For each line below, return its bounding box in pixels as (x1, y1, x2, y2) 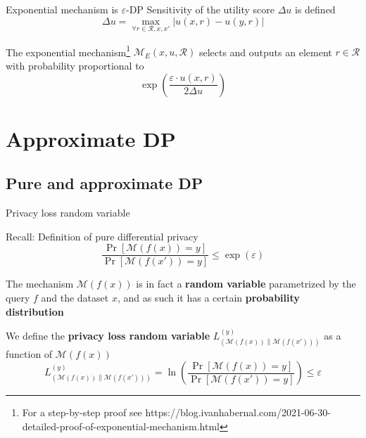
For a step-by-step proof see (22, 405, 142, 420)
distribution (6, 304, 64, 318)
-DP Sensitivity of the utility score (126, 2, 274, 16)
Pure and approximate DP (6, 172, 203, 194)
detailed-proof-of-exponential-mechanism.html (22, 418, 220, 433)
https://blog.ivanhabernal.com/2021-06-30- (145, 405, 331, 420)
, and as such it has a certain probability (117, 290, 300, 305)
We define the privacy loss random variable (6, 328, 210, 343)
